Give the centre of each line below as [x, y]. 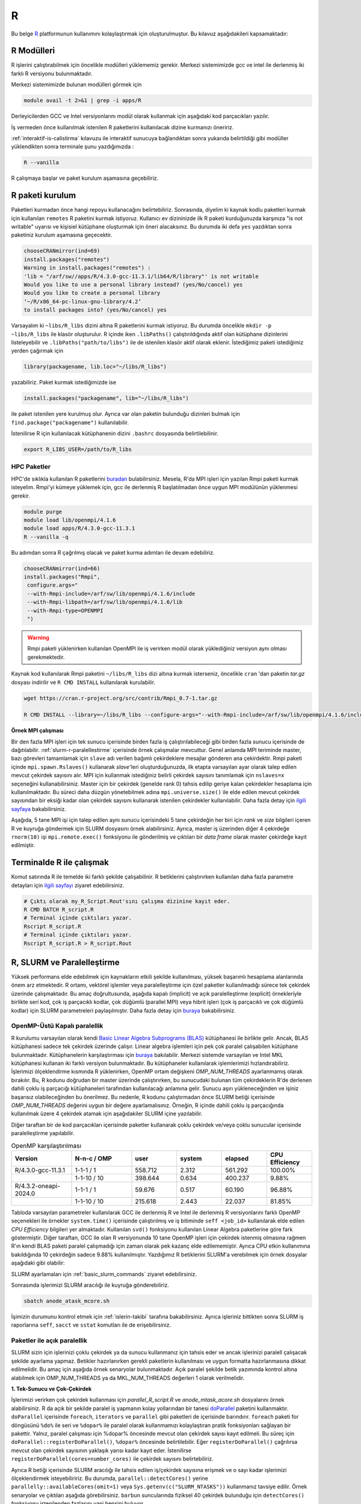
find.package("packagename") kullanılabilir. [70, 422]
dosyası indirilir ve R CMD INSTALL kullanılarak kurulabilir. [83, 682]
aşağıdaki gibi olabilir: [38, 1263]
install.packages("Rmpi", [62, 577]
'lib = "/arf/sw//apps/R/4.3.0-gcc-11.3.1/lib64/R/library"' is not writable [141, 276]
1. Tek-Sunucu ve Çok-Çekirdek [51, 1389]
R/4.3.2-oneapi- [37, 1186]
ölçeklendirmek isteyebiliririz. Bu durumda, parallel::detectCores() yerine [110, 1478]
